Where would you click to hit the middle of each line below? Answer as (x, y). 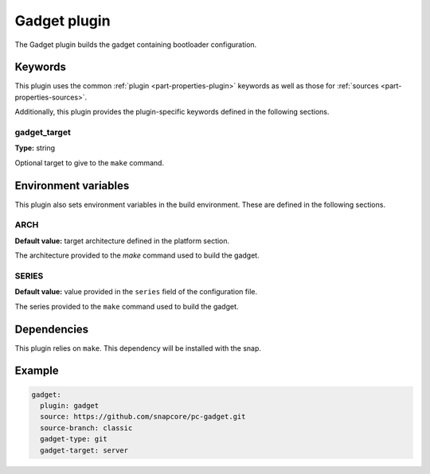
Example (37, 371)
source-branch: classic (86, 428)
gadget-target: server (84, 450)
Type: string (35, 148)
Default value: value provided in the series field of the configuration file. (136, 292)
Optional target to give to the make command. (90, 162)
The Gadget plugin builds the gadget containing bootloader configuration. (136, 45)
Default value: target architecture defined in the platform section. (122, 241)
